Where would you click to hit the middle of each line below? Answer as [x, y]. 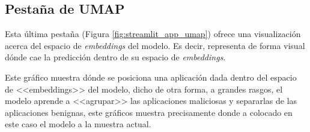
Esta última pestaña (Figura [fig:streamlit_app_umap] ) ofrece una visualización [153, 34]
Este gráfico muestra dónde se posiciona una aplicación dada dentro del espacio [151, 77]
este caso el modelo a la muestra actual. [78, 124]
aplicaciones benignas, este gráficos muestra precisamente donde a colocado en [149, 112]
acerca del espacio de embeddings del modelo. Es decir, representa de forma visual [155, 45]
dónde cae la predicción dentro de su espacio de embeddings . [115, 57]
